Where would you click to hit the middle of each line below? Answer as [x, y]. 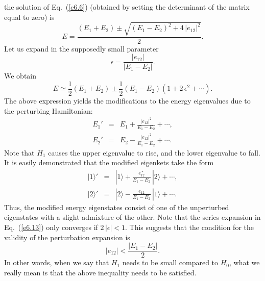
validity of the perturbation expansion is [67, 237]
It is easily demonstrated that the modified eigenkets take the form [109, 162]
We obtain [20, 76]
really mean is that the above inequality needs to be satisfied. [100, 272]
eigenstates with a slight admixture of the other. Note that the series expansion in [132, 217]
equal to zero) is [29, 17]
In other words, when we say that [57, 262]
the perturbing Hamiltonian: [49, 110]
